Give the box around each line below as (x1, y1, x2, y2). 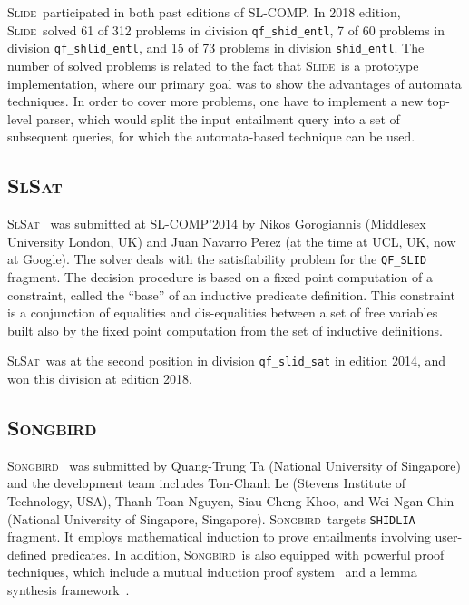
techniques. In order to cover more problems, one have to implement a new (7, 92, 424, 111)
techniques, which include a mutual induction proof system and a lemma (7, 562, 417, 581)
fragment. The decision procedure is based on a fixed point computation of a (7, 267, 433, 286)
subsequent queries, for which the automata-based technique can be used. (7, 127, 415, 146)
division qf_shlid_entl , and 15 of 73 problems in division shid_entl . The (7, 38, 425, 57)
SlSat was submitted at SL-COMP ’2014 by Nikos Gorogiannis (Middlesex (7, 214, 426, 233)
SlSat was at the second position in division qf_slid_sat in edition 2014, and (7, 351, 446, 370)
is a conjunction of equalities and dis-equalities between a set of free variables (7, 303, 438, 322)
